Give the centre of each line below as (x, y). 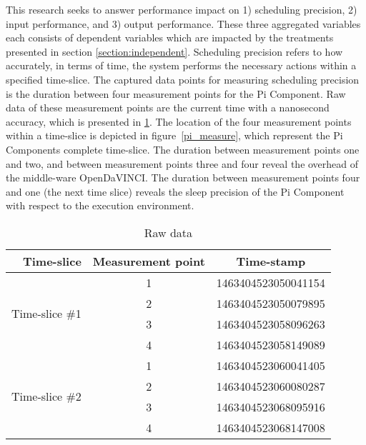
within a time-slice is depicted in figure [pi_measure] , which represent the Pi (174, 135)
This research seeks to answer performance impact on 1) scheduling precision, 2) (182, 9)
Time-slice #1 (46, 314)
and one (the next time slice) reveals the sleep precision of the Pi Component (175, 191)
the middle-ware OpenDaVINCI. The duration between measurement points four (183, 177)
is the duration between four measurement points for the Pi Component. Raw (176, 93)
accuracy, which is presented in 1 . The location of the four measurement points (179, 121)
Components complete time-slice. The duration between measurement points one (183, 149)
